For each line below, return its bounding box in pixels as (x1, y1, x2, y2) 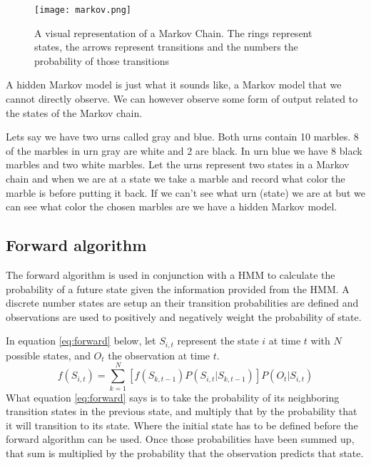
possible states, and (6, 347, 91, 362)
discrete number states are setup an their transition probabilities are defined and (6, 295, 359, 310)
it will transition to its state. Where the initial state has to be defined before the (6, 417, 358, 432)
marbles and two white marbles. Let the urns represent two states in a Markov (6, 157, 350, 172)
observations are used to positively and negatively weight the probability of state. (6, 309, 362, 324)
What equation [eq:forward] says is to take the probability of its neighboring (6, 389, 340, 404)
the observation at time (108, 347, 210, 362)
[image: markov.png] (34, 5, 132, 15)
